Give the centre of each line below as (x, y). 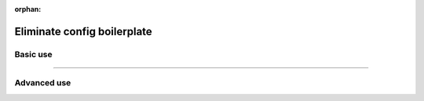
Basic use (33, 54)
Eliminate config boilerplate (83, 31)
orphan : (28, 9)
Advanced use (43, 83)
